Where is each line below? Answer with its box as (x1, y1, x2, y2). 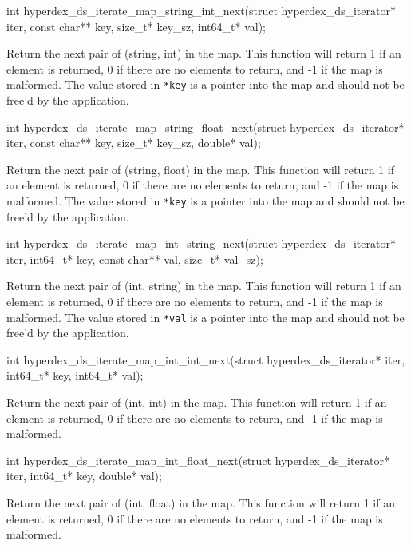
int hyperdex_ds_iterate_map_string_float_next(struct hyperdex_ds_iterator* (6, 118, 405, 135)
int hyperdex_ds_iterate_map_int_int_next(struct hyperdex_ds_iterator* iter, (6, 351, 405, 368)
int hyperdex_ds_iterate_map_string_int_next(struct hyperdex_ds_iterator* (6, 2, 396, 18)
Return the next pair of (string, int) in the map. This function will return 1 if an (6, 45, 401, 62)
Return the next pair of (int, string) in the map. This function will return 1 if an (6, 277, 401, 294)
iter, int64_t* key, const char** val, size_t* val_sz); (6, 250, 263, 267)
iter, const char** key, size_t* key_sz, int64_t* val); (6, 18, 266, 34)
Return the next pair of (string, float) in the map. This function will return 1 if (6, 161, 394, 177)
